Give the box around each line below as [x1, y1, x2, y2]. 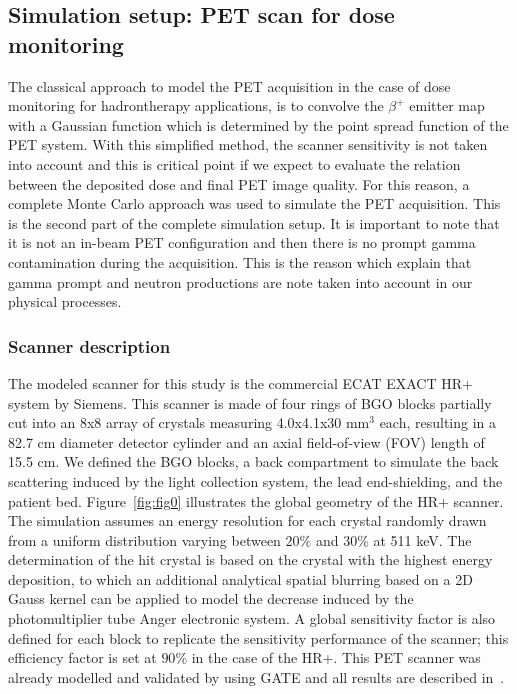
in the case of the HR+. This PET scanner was [191, 647, 481, 668]
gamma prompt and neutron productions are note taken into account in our [8, 271, 473, 292]
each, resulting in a [379, 412, 497, 433]
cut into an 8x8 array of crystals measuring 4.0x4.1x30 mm [8, 412, 370, 433]
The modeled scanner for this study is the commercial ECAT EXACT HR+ [8, 372, 473, 393]
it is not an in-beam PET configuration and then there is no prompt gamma [8, 232, 476, 253]
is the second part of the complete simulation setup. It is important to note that [8, 212, 500, 233]
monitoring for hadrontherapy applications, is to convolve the [8, 95, 384, 116]
